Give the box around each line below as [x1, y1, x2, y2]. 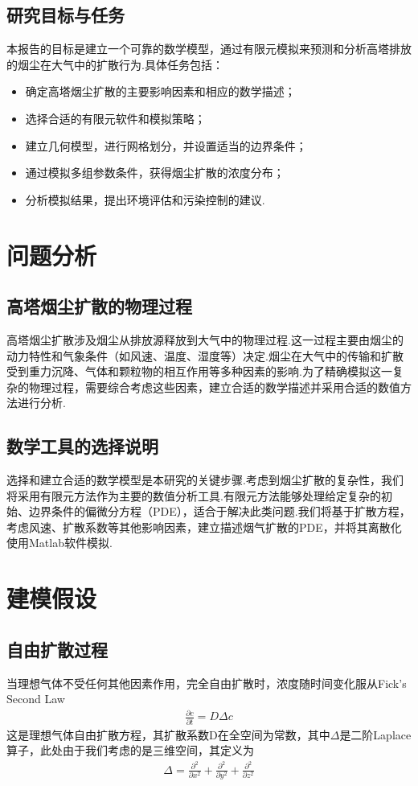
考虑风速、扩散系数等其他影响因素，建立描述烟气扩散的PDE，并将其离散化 [6, 518, 402, 535]
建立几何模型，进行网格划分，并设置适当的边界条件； [25, 137, 307, 154]
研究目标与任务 [6, 2, 125, 27]
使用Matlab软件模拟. [6, 534, 113, 551]
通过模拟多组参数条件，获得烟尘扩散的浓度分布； [25, 164, 285, 181]
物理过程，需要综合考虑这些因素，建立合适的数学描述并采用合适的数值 [28, 378, 400, 395]
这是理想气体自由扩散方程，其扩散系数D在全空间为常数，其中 [6, 726, 330, 743]
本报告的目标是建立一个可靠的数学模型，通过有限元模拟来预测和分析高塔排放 [6, 40, 412, 57]
